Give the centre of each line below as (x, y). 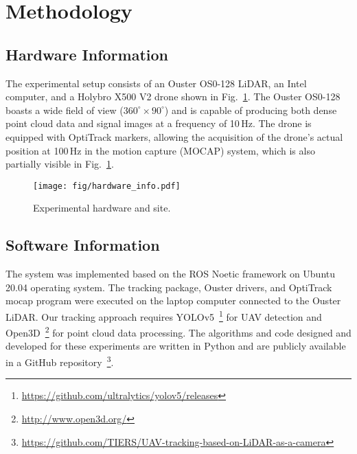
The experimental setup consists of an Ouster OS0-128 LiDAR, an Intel (156, 83)
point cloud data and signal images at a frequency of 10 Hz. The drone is (159, 123)
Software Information (83, 245)
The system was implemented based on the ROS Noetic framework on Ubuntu (171, 274)
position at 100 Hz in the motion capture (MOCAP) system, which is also (160, 150)
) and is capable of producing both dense (251, 110)
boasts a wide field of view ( (65, 110)
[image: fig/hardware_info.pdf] (107, 186)
